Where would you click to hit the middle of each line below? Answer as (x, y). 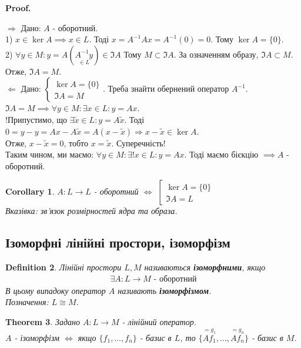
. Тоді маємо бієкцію (221, 154)
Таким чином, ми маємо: (50, 154)
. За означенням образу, (216, 54)
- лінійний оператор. (159, 321)
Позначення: (27, 302)
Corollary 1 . (30, 191)
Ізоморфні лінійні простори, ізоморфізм (118, 242)
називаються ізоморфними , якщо (205, 267)
